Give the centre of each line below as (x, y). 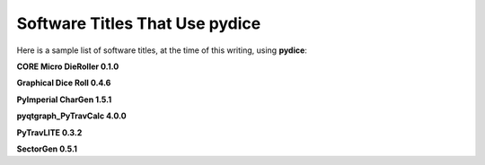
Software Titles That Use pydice (139, 23)
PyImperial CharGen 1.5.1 (64, 100)
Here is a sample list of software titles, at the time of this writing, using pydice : (162, 50)
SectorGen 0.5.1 (47, 149)
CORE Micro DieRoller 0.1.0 (68, 66)
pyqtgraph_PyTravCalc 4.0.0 (71, 116)
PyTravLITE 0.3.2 (49, 132)
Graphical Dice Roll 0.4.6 (64, 83)
